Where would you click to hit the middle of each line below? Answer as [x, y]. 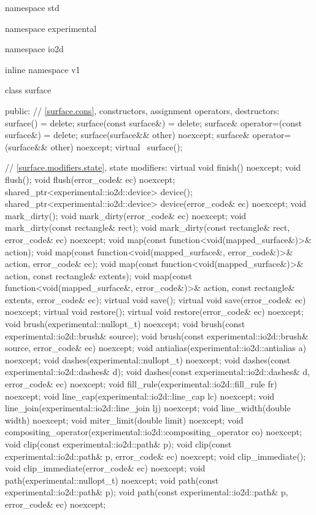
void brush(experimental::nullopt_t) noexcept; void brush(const [125, 324]
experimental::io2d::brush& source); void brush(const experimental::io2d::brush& [157, 335]
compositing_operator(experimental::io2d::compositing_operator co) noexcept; [153, 432]
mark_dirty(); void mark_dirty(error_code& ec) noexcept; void [126, 215]
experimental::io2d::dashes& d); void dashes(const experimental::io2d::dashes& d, [157, 372]
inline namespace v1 [43, 69]
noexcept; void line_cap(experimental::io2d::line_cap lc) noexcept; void [140, 396]
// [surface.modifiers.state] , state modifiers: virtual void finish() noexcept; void [153, 167]
